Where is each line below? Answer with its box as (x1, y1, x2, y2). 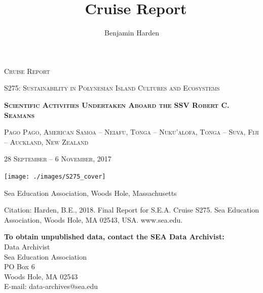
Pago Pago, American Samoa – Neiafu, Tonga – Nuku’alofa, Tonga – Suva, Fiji (4, 127, 259, 137)
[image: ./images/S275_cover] (4, 173, 106, 180)
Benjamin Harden (104, 27, 159, 38)
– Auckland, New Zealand (4, 136, 89, 147)
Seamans (4, 109, 35, 120)
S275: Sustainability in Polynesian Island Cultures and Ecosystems (4, 82, 220, 93)
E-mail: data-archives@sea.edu (4, 281, 98, 291)
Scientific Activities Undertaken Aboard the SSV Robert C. (4, 99, 230, 110)
